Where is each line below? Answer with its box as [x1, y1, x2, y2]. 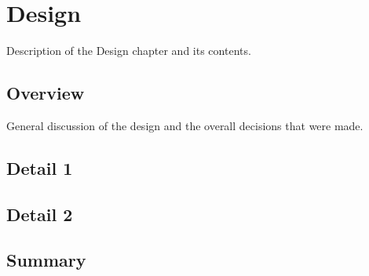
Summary [6, 248, 86, 272]
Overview [6, 81, 85, 105]
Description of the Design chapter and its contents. [6, 42, 251, 59]
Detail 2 [6, 202, 73, 226]
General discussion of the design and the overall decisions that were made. [6, 117, 364, 133]
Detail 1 [6, 155, 73, 180]
